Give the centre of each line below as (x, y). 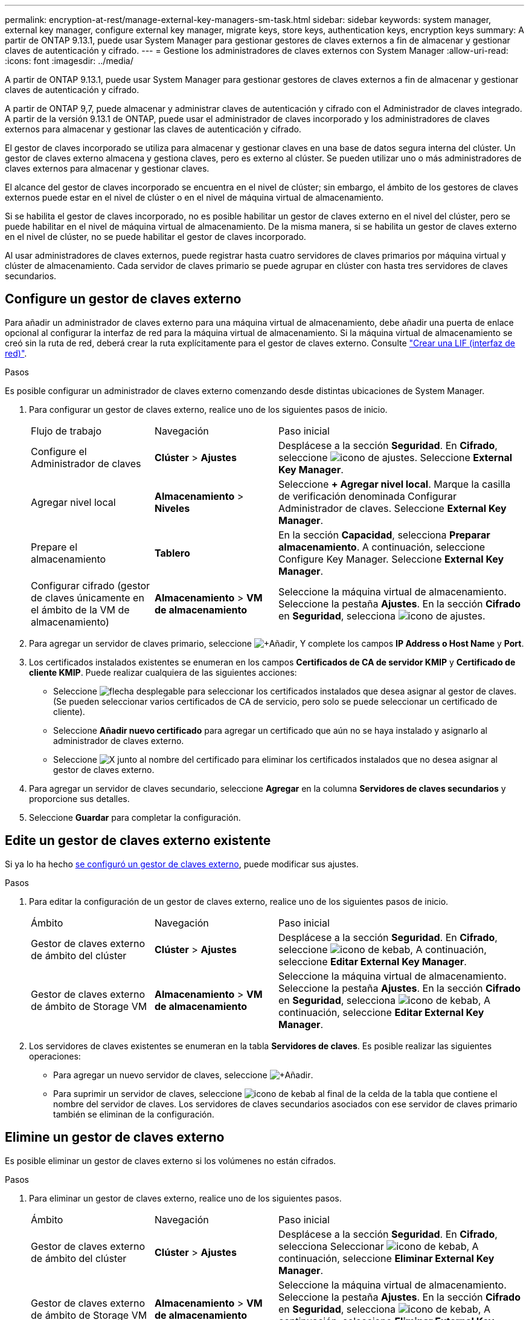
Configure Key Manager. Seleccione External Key (391, 559)
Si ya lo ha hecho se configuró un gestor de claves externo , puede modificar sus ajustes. (182, 864)
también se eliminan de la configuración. (134, 1114)
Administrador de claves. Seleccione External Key (393, 508)
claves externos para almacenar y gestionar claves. (107, 168)
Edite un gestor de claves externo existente (138, 841)
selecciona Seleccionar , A (379, 1246)
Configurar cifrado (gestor (91, 585)
